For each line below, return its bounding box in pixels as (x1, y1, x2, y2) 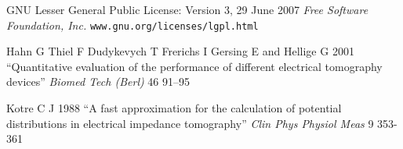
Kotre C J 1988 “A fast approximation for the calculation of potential (6, 100, 342, 116)
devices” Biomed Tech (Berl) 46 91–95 (6, 73, 191, 90)
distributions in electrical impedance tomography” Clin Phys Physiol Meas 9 (6, 115, 374, 131)
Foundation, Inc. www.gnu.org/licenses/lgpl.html (6, 16, 259, 33)
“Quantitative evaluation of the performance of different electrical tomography (6, 58, 383, 74)
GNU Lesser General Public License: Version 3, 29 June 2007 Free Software (6, 2, 369, 17)
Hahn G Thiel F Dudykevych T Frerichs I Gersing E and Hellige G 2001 (6, 43, 354, 59)
